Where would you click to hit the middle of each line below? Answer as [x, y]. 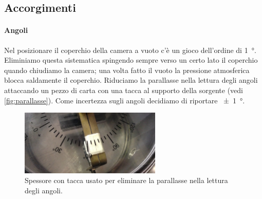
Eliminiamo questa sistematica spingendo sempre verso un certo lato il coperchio [131, 60]
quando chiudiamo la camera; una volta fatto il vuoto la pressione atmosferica [127, 70]
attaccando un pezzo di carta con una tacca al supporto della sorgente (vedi [124, 90]
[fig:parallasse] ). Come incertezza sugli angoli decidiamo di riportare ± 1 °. [125, 100]
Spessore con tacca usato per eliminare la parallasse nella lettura [126, 180]
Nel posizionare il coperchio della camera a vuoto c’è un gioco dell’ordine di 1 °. [130, 50]
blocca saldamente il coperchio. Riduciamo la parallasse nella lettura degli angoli [131, 80]
